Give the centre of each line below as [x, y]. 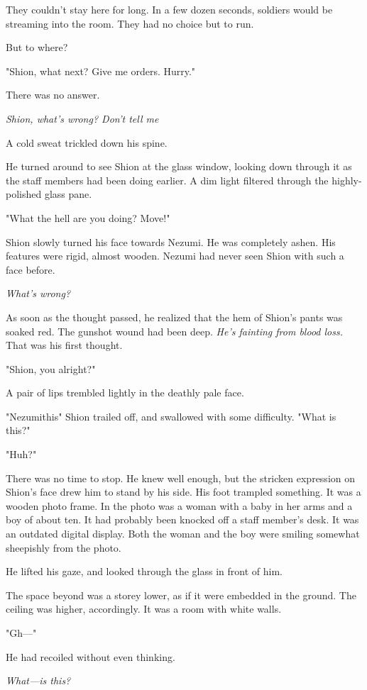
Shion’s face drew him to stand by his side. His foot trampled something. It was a [183, 492]
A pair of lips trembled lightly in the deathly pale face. [125, 393]
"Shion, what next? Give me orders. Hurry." [101, 71]
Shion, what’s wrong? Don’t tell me [82, 118]
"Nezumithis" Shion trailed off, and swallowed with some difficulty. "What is [171, 416]
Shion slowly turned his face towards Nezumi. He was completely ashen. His [171, 241]
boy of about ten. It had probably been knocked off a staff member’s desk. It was [182, 519]
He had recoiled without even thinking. [91, 656]
